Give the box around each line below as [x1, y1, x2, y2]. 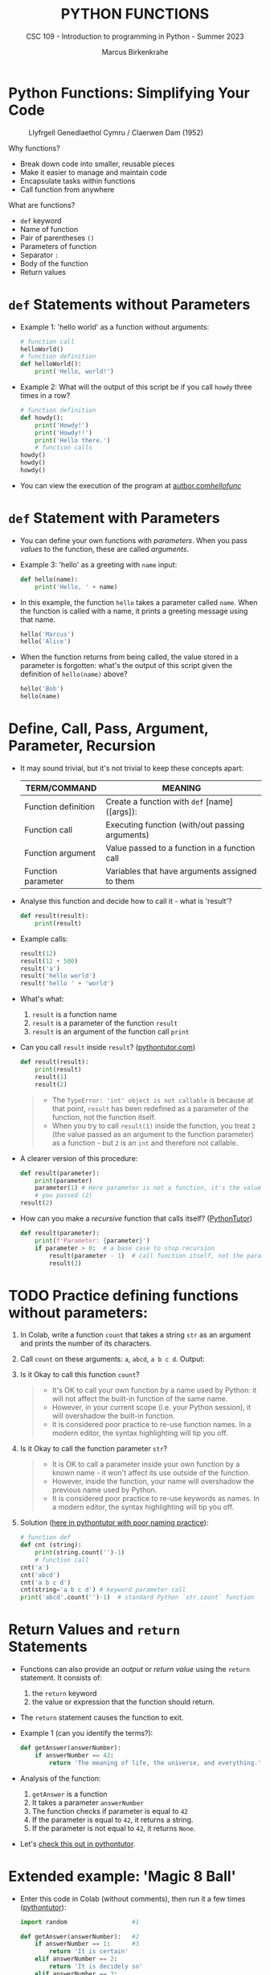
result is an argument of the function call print [31, 1027, 190, 1036]
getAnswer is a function [31, 1789, 108, 1799]
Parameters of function [19, 241, 97, 251]
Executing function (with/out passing [105, 819, 245, 830]
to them [105, 876, 135, 886]
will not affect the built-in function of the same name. [51, 1394, 228, 1404]
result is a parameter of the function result [31, 1019, 178, 1028]
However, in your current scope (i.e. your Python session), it [51, 1403, 252, 1413]
